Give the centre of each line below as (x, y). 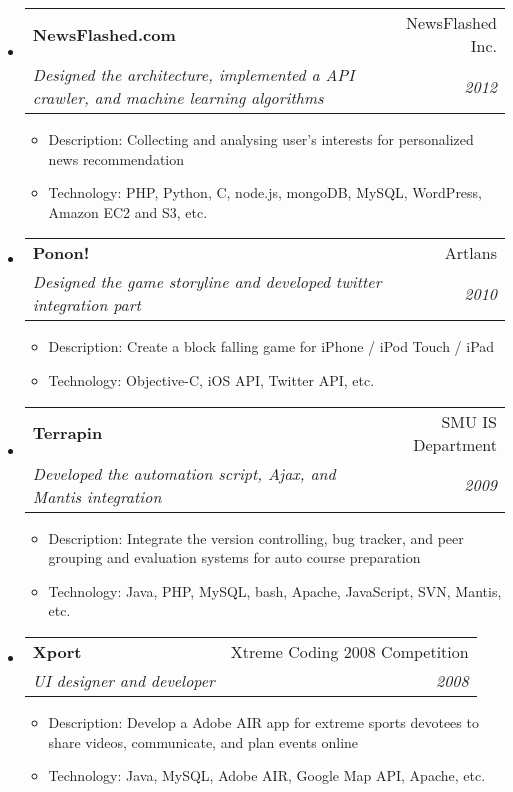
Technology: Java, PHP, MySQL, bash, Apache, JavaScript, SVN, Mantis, (275, 590)
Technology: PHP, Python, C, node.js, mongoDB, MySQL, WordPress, (265, 192)
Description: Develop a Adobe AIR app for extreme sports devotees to (263, 721)
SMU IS (469, 421)
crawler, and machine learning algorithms (178, 97)
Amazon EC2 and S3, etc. (128, 211)
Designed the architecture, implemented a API (193, 74)
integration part (86, 305)
